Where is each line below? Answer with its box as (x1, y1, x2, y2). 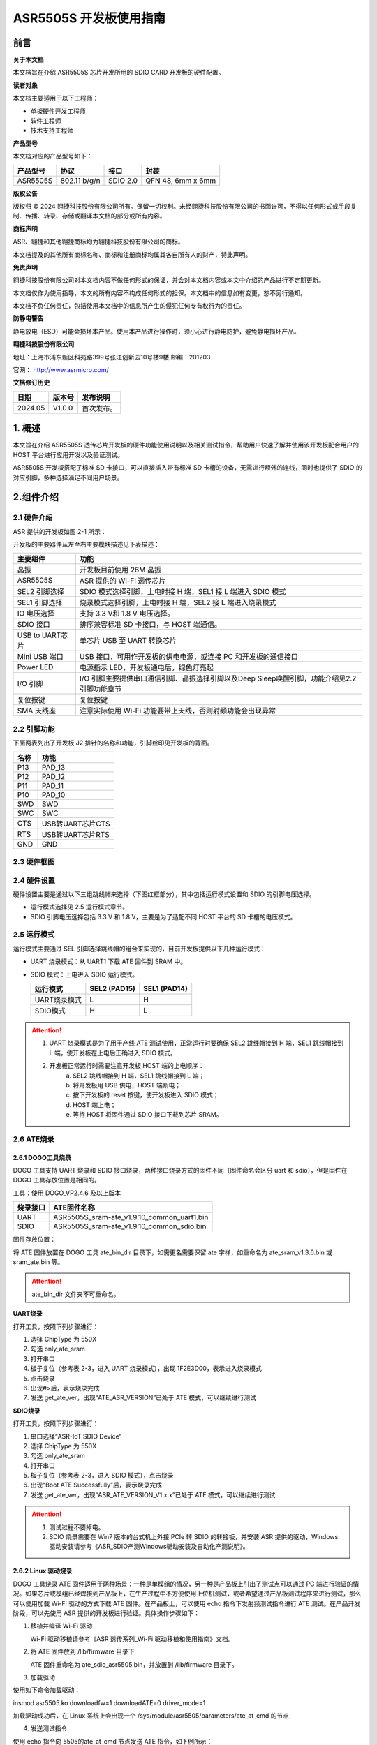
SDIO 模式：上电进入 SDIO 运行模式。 (30, 970, 139, 979)
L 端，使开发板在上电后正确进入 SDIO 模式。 (49, 1048, 177, 1057)
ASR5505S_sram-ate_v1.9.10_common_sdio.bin (53, 1221, 207, 1231)
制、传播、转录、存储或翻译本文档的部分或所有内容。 (13, 211, 166, 220)
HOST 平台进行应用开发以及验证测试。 (13, 450, 124, 459)
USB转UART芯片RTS (41, 829, 110, 839)
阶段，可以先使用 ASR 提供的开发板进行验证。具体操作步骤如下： (13, 1609, 200, 1617)
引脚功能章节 (79, 684, 122, 694)
